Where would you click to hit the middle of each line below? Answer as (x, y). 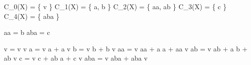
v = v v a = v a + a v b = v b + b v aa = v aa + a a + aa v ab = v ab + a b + (126, 48)
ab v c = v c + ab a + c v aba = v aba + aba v (76, 58)
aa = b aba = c (27, 32)
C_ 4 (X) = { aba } (32, 16)
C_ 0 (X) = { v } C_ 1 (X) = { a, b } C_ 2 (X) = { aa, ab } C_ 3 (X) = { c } (115, 6)
